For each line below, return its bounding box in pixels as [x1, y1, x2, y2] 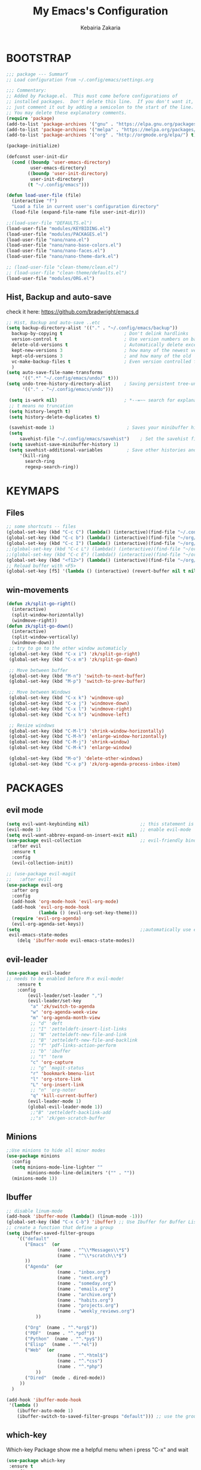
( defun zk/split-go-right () [6, 601, 77, 607]
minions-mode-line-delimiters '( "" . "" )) [28, 1170, 135, 1176]
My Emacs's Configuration [32, 4, 169, 18]
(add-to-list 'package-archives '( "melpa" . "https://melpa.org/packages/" [6, 126, 199, 132]
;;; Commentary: [6, 88, 47, 94]
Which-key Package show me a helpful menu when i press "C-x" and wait [6, 1446, 188, 1453]
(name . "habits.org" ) [57, 1297, 114, 1303]
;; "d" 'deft [30, 1020, 63, 1026]
